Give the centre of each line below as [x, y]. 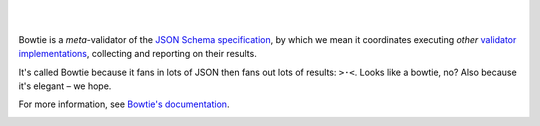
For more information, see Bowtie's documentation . [124, 104]
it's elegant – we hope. [65, 86]
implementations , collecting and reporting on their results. [137, 54]
